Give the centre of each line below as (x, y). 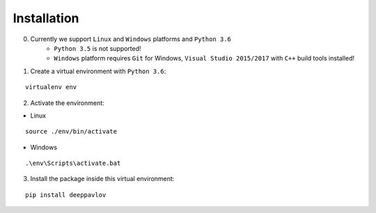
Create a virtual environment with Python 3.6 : (98, 71)
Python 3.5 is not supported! (98, 48)
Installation (46, 18)
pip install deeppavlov (66, 195)
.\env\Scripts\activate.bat (73, 163)
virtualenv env (51, 87)
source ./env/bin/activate (71, 132)
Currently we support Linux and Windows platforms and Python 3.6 (131, 39)
